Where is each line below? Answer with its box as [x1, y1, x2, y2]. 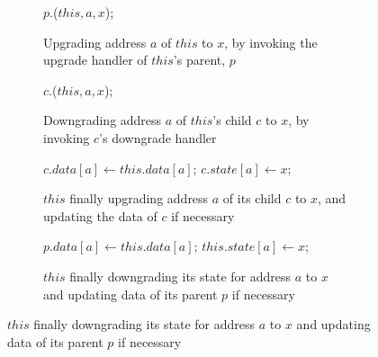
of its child [222, 189, 282, 208]
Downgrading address [43, 111, 162, 129]
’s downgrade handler [99, 128, 217, 147]
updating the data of [43, 206, 157, 225]
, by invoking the [224, 32, 318, 51]
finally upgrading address [69, 189, 209, 208]
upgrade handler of [43, 50, 148, 69]
